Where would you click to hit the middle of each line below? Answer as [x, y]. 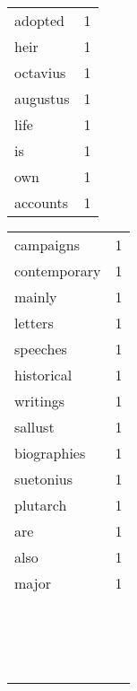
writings [40, 401]
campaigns [47, 245]
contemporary [58, 271]
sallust [34, 427]
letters [34, 323]
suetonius [44, 479]
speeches [41, 349]
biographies [50, 453]
